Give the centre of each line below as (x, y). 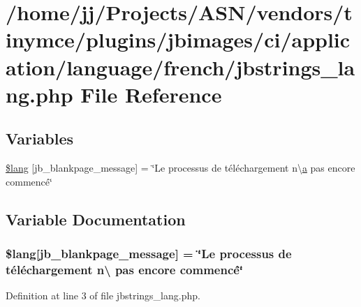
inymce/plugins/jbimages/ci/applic (178, 39)
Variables (40, 138)
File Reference (151, 94)
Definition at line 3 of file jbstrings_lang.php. (103, 295)
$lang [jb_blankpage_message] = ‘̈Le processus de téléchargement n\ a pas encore (180, 168)
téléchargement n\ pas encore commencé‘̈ (125, 269)
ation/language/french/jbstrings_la (180, 67)
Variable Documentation (96, 219)
